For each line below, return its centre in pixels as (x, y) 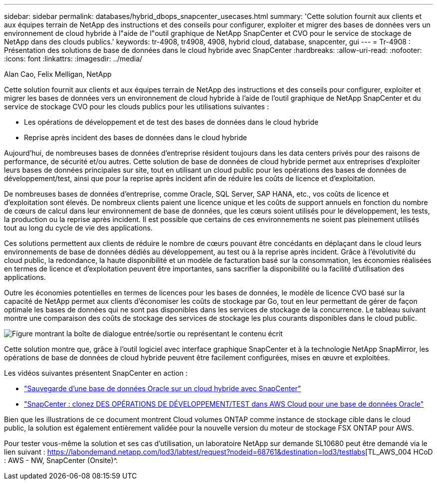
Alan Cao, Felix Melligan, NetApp (58, 74)
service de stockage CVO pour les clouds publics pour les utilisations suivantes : (136, 107)
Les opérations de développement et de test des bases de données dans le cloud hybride (171, 122)
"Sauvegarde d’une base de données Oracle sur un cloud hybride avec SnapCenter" (163, 388)
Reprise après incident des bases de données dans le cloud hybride (135, 137)
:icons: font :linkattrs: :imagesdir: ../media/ (73, 59)
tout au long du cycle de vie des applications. (78, 228)
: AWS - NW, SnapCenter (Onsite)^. (61, 460)
